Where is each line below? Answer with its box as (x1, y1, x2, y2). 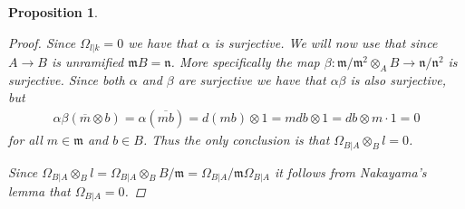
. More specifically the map (170, 52, 320, 71)
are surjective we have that (178, 70, 326, 89)
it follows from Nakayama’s (274, 162, 427, 181)
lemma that (8, 181, 71, 200)
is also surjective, (350, 70, 446, 89)
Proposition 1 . (8, 3, 98, 21)
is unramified (51, 52, 124, 71)
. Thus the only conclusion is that (142, 130, 330, 149)
